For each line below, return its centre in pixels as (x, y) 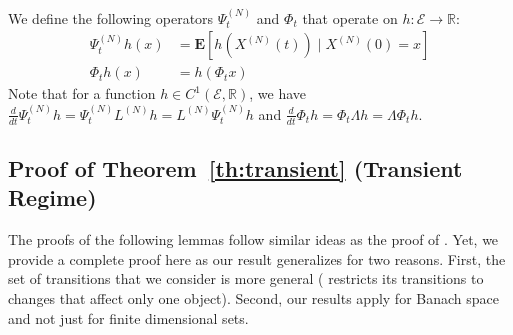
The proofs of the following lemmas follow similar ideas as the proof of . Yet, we (253, 239)
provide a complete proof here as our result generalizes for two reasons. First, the (257, 258)
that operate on (350, 17)
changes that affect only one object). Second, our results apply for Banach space (253, 298)
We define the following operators (111, 17)
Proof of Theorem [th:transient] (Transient (235, 168)
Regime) (52, 197)
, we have (278, 93)
